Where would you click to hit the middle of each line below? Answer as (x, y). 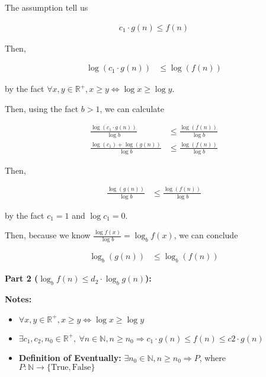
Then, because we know (48, 235)
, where (212, 357)
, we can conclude (206, 235)
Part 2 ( (22, 278)
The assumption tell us (47, 7)
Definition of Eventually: (70, 357)
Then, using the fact (42, 108)
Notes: (18, 298)
